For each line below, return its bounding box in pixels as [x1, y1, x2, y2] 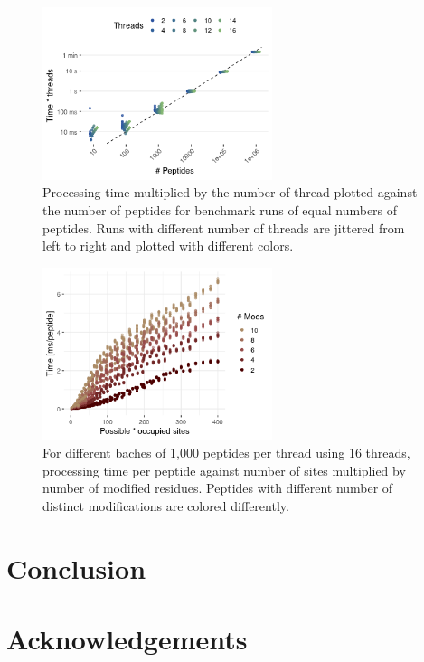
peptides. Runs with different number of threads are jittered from [42, 218, 405, 237]
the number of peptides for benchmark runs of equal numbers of [42, 200, 398, 219]
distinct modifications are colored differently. [42, 496, 289, 515]
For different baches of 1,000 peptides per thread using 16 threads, [42, 443, 410, 462]
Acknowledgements [6, 620, 248, 657]
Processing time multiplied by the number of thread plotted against [42, 183, 418, 202]
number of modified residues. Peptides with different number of [42, 478, 393, 497]
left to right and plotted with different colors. [42, 236, 294, 255]
